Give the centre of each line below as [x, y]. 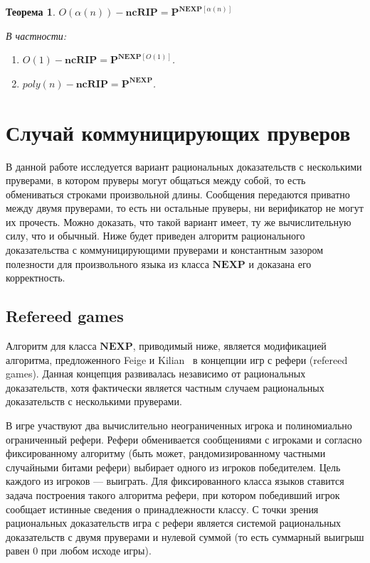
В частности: [36, 35]
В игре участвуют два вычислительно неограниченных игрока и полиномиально [179, 425]
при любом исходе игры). [96, 551]
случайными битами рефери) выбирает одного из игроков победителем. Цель [173, 467]
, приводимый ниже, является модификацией [229, 346]
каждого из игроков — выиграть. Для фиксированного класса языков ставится [175, 481]
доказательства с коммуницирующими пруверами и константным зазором [165, 250]
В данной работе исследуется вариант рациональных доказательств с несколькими [184, 166]
